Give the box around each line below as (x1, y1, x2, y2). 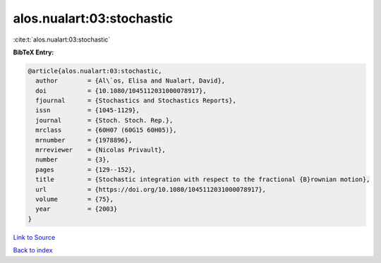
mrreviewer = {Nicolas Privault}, (35, 146, 166, 154)
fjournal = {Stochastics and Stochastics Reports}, (35, 97, 236, 105)
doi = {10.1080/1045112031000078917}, (35, 87, 207, 94)
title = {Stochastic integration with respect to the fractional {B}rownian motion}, (35, 176, 370, 183)
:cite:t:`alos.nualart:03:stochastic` (13, 35, 111, 44)
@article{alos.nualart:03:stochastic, (28, 67, 162, 75)
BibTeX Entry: (13, 48, 54, 56)
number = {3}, (35, 156, 111, 164)
